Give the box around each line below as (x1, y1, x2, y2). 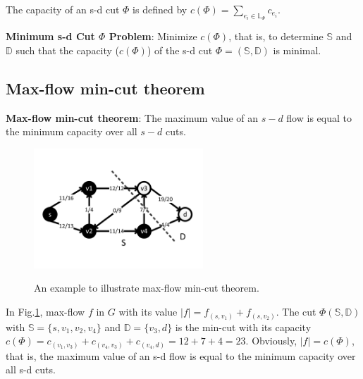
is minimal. (273, 43, 321, 58)
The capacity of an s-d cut (6, 2, 120, 16)
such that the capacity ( (16, 43, 120, 58)
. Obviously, (245, 333, 297, 348)
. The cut (276, 304, 316, 319)
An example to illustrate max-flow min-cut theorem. (34, 280, 259, 295)
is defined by (133, 2, 187, 16)
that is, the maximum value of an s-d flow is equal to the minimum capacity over (6, 348, 356, 363)
